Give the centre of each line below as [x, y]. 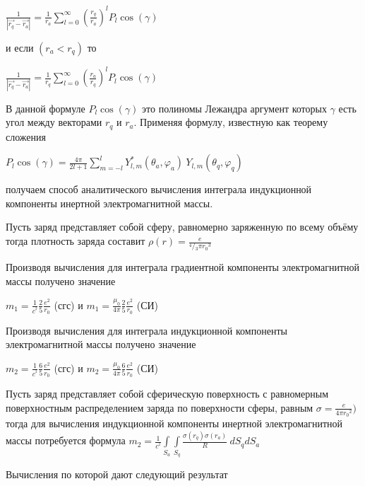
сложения [26, 136]
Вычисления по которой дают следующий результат [117, 474]
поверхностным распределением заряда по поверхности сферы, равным [160, 407]
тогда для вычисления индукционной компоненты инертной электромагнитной [174, 423]
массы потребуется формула [66, 440]
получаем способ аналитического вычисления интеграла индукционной [159, 189]
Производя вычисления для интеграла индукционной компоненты [146, 330]
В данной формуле [46, 108]
